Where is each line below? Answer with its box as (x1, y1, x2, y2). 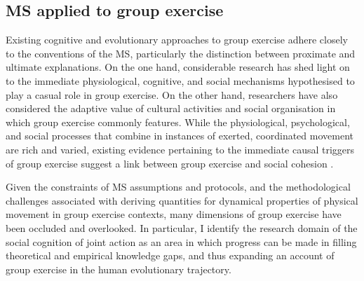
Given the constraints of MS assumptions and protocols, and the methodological (6, 179, 351, 194)
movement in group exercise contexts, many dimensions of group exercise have (6, 207, 342, 221)
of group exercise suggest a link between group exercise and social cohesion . (6, 156, 334, 170)
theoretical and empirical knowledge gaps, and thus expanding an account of (6, 248, 335, 263)
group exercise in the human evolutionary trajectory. (6, 261, 231, 276)
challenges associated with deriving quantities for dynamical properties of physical (6, 193, 358, 207)
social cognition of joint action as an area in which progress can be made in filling (6, 234, 357, 249)
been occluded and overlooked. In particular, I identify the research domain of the (6, 220, 358, 235)
